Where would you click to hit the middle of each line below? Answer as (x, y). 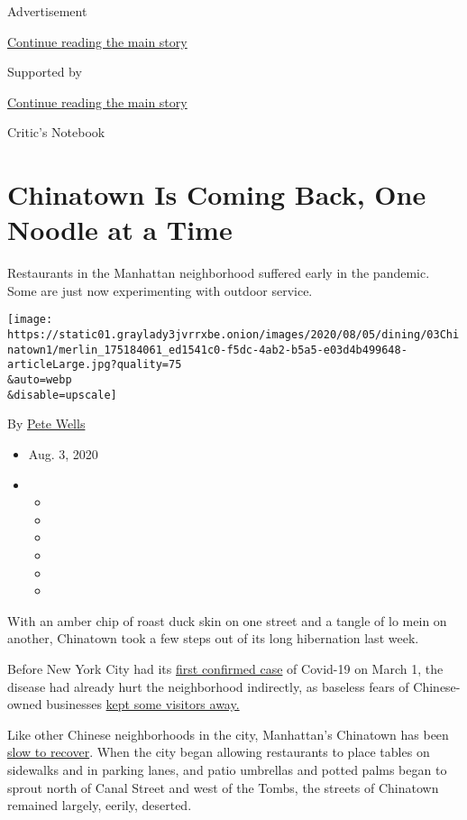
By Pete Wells (46, 424)
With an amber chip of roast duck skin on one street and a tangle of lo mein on (227, 620)
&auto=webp (40, 380)
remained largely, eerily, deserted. (100, 805)
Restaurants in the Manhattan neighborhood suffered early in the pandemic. (219, 273)
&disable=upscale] (62, 395)
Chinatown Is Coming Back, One (217, 194)
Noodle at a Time (120, 230)
